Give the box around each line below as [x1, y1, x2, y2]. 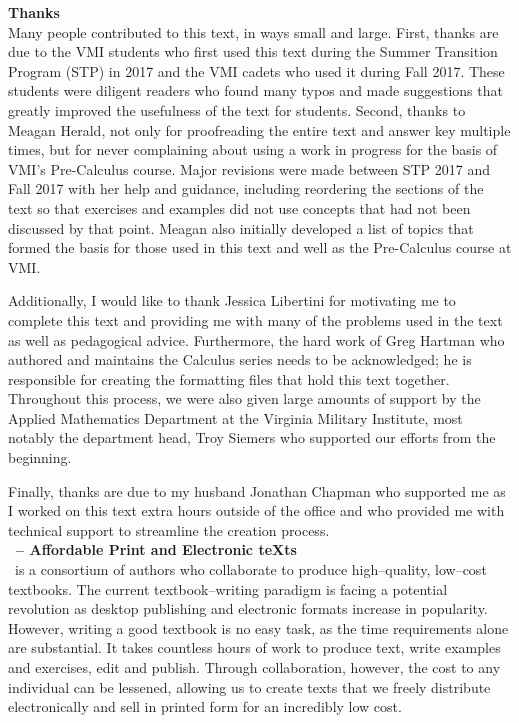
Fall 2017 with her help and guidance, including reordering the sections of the [8, 178, 484, 199]
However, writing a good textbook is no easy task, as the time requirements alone [8, 617, 509, 638]
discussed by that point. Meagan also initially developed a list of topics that [8, 217, 474, 238]
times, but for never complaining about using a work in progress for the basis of [8, 139, 498, 160]
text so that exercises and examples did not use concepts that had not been [8, 197, 471, 218]
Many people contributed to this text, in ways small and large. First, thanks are [8, 21, 499, 42]
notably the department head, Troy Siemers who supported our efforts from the [8, 427, 496, 448]
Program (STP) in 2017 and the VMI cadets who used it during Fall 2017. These [8, 60, 505, 81]
